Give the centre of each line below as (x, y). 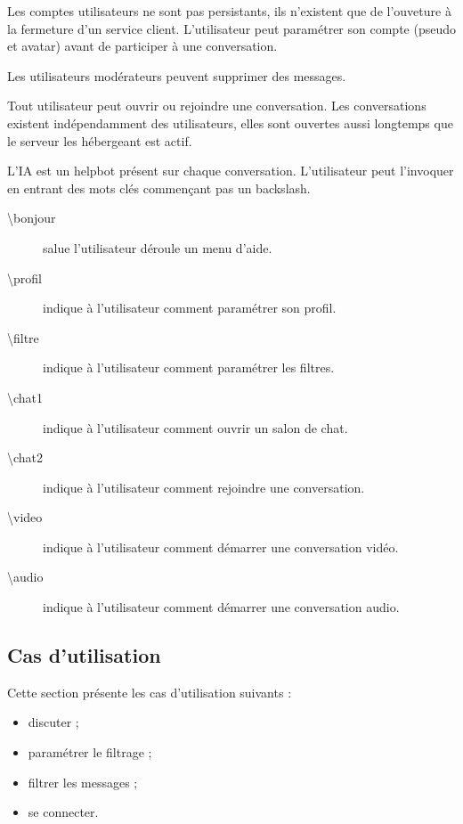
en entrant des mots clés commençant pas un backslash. (159, 188)
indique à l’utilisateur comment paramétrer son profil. (190, 308)
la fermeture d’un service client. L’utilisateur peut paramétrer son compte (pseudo (231, 28)
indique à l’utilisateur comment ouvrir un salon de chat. (195, 427)
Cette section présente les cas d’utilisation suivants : (150, 692)
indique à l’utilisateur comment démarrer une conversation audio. (221, 607)
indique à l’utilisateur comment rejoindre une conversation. (204, 487)
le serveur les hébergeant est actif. (100, 140)
